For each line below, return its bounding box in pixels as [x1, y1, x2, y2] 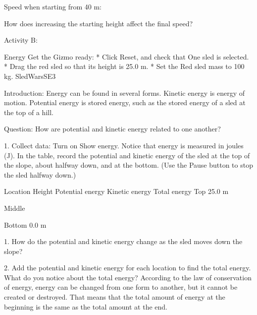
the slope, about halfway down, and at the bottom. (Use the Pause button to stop [4, 160, 253, 170]
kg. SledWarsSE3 [4, 70, 56, 81]
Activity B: [4, 35, 38, 45]
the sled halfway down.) [4, 169, 76, 180]
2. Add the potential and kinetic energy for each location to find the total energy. [4, 262, 251, 273]
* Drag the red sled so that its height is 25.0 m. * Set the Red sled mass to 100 [4, 61, 245, 71]
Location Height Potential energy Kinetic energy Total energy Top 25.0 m [4, 186, 229, 196]
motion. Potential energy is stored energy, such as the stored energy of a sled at [4, 97, 246, 108]
